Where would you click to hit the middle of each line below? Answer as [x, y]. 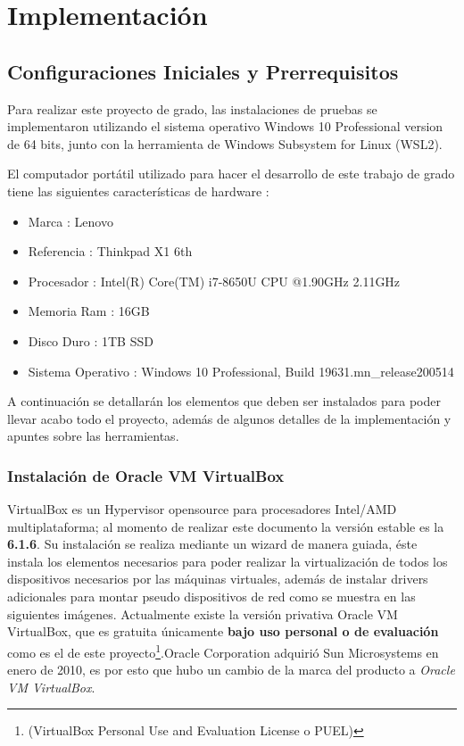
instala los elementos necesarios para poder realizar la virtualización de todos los [228, 561]
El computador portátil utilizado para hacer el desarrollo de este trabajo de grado [231, 174]
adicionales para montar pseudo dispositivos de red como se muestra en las [211, 597]
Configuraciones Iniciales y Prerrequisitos [203, 71]
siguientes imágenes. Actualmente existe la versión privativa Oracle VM [203, 613]
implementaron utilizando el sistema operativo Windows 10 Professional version [225, 126]
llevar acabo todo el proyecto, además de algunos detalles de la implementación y [229, 418]
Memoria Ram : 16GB [89, 311]
